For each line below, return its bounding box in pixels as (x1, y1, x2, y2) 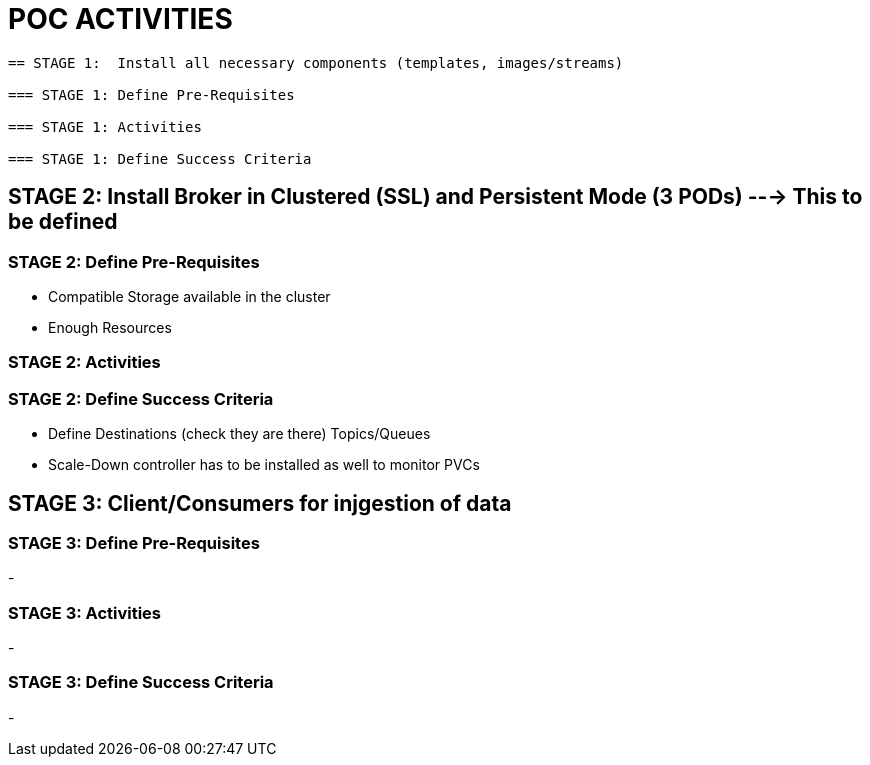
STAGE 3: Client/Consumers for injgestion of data (8, 490, 512, 516)
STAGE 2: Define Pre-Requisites (8, 251, 260, 272)
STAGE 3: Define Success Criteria (8, 672, 274, 693)
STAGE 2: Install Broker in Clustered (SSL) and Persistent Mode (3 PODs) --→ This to (8, 184, 863, 210)
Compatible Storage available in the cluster (48, 287, 331, 305)
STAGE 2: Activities (8, 352, 161, 373)
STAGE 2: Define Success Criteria (8, 388, 274, 409)
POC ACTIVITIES (8, 2, 233, 36)
